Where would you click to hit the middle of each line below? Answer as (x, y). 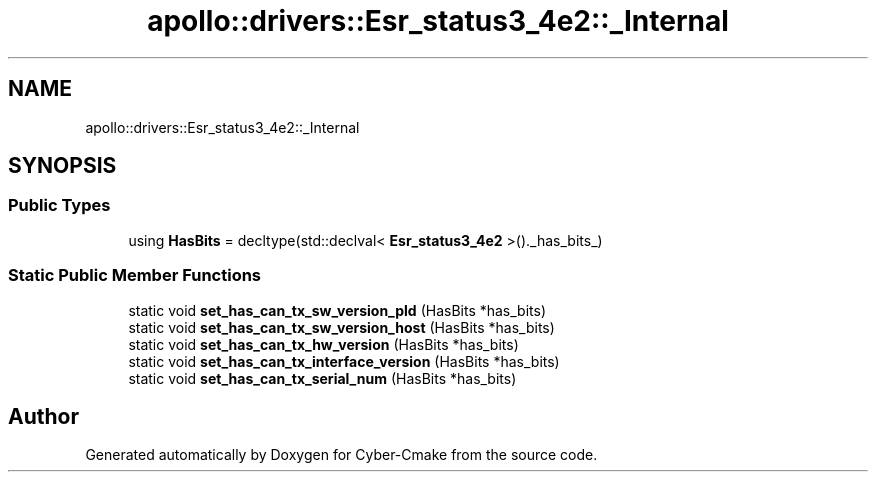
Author (43, 416)
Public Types (59, 205)
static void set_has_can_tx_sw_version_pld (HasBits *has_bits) (337, 310)
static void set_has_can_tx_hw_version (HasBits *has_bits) (323, 344)
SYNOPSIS (62, 166)
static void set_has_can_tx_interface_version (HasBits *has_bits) (344, 361)
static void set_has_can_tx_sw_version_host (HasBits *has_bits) (341, 327)
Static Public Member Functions (135, 275)
